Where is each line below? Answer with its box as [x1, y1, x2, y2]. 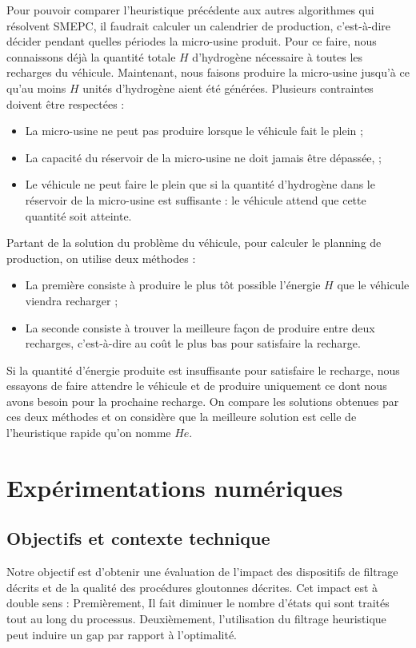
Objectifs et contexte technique [6, 526, 270, 551]
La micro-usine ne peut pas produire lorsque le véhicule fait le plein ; [25, 122, 363, 139]
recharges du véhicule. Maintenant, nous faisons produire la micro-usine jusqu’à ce [6, 64, 410, 81]
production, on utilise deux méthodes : [6, 249, 196, 266]
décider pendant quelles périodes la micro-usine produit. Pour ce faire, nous [6, 33, 377, 50]
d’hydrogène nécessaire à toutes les [192, 48, 363, 65]
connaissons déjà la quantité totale [6, 48, 176, 65]
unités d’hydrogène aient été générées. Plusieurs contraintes [82, 79, 374, 96]
